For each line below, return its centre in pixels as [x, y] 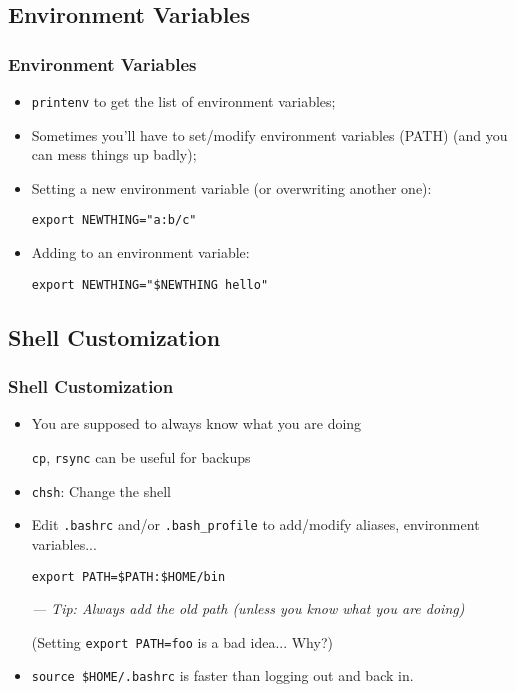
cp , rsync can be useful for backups [141, 456]
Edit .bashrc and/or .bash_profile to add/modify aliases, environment [255, 524]
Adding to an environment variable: [140, 252]
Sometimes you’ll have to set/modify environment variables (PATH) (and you [269, 134]
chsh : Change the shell [101, 490]
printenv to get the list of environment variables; [183, 101]
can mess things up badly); [114, 154]
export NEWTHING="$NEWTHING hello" [150, 284]
